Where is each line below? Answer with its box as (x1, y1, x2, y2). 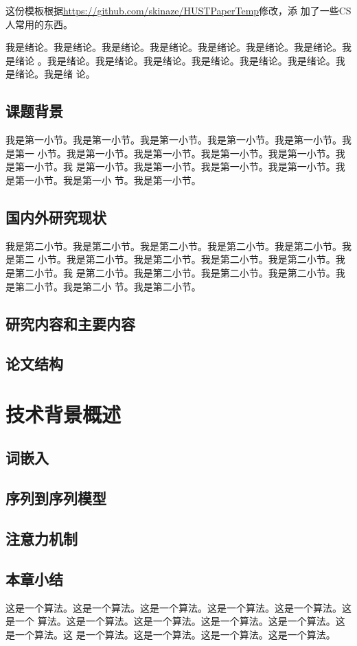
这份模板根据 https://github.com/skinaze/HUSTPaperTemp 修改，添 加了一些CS (5, 3, 352, 17)
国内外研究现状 (5, 206, 106, 227)
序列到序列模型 (5, 487, 106, 509)
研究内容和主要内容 (5, 312, 135, 334)
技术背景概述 (5, 400, 122, 428)
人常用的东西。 (5, 16, 73, 31)
